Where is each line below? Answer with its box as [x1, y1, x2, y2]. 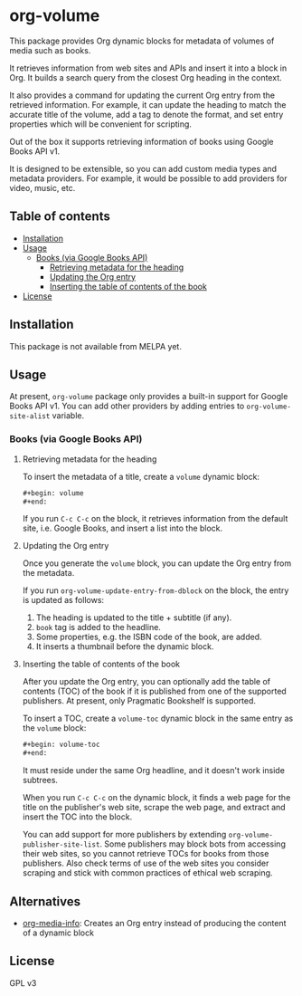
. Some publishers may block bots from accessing [99, 838, 287, 849]
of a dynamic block [22, 927, 95, 938]
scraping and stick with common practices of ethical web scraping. [22, 867, 273, 878]
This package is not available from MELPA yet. [9, 340, 183, 351]
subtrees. [22, 775, 59, 786]
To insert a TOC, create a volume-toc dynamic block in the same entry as [22, 713, 294, 724]
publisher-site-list [22, 840, 100, 849]
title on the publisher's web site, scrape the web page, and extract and [22, 802, 287, 813]
